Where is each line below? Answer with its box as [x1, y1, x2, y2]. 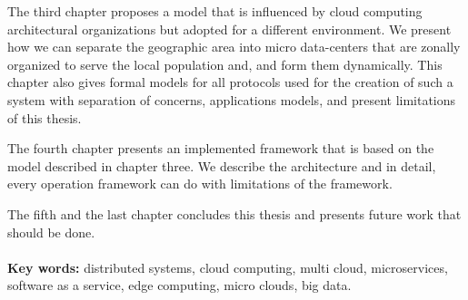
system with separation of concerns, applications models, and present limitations [7, 90, 456, 109]
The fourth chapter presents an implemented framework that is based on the [7, 139, 434, 158]
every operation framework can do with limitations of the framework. [7, 174, 393, 193]
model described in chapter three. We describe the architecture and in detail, [7, 156, 436, 175]
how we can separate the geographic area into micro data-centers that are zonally [7, 37, 461, 56]
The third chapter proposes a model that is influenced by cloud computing [7, 2, 423, 20]
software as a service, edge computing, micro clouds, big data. [7, 276, 352, 295]
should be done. [7, 222, 95, 241]
